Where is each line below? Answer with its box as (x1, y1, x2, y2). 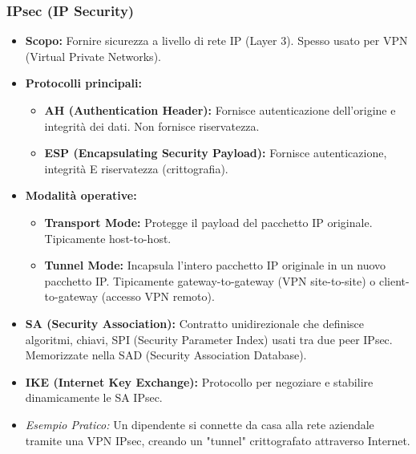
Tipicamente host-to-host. (44, 229, 172, 246)
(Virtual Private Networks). (25, 47, 161, 64)
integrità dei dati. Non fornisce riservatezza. (44, 117, 260, 134)
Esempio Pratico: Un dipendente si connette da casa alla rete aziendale (25, 415, 374, 432)
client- (378, 272, 410, 289)
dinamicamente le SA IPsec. (25, 389, 163, 406)
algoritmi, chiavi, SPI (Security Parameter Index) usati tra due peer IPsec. (25, 330, 393, 347)
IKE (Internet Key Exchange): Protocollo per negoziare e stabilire (25, 373, 374, 390)
